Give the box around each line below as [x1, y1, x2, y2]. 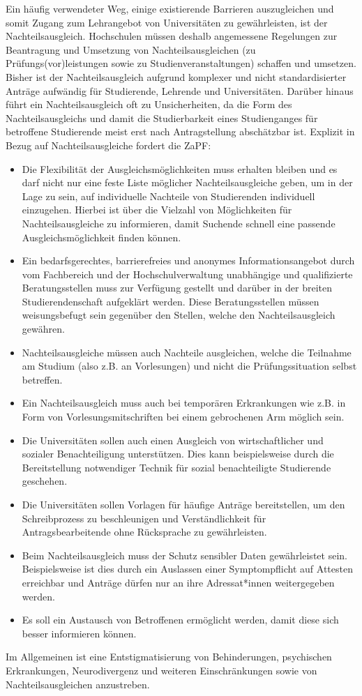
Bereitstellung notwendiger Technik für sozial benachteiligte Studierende [22, 460, 331, 474]
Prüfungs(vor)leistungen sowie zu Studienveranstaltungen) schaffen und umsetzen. [6, 56, 356, 70]
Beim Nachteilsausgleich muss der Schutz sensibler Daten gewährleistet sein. [22, 547, 347, 562]
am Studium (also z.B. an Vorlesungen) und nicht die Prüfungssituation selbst [22, 358, 357, 373]
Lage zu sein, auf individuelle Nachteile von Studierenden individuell [22, 188, 315, 203]
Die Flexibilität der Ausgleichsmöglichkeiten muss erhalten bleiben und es [22, 161, 338, 176]
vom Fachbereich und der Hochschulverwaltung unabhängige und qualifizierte [22, 266, 353, 281]
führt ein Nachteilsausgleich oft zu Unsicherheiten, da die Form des [6, 97, 292, 112]
